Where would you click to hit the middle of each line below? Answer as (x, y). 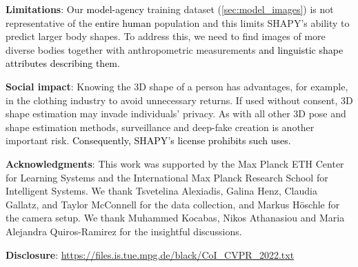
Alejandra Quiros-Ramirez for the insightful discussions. (124, 231)
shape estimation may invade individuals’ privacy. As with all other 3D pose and (176, 113)
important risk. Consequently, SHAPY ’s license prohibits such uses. (148, 140)
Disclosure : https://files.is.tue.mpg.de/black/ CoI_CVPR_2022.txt (150, 254)
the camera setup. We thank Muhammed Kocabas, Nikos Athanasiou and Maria (175, 218)
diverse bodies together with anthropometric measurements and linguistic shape (175, 49)
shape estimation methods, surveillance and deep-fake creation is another (160, 127)
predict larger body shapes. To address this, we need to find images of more (166, 36)
